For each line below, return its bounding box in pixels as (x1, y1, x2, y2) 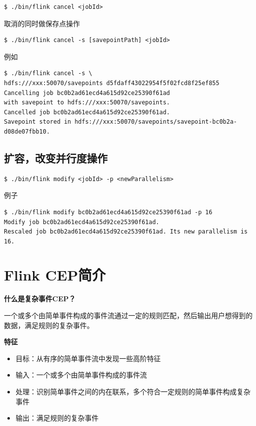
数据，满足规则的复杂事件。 (4, 320, 94, 330)
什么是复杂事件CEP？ (4, 293, 76, 304)
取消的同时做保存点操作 (4, 18, 80, 28)
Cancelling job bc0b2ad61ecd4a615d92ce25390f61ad (4, 89, 170, 96)
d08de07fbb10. (4, 128, 50, 135)
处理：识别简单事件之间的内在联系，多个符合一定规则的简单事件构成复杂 (15, 386, 251, 396)
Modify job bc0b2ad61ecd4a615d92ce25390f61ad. (4, 218, 159, 226)
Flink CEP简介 (4, 265, 106, 285)
